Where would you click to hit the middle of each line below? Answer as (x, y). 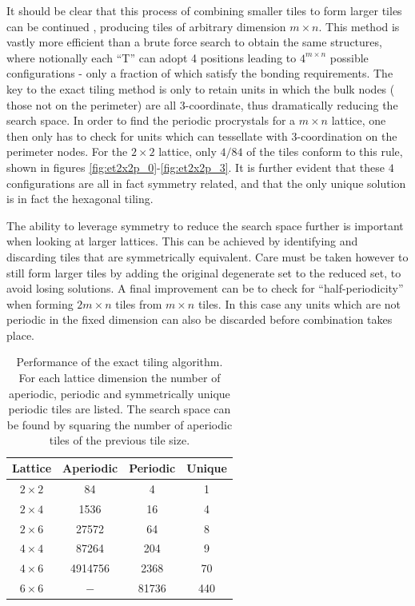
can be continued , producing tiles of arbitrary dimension (146, 26)
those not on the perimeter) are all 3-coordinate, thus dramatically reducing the (202, 104)
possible (349, 57)
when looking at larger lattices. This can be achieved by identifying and (182, 241)
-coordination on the (347, 136)
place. (20, 335)
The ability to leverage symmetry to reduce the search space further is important (205, 225)
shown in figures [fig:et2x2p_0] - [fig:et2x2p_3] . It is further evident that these (196, 167)
